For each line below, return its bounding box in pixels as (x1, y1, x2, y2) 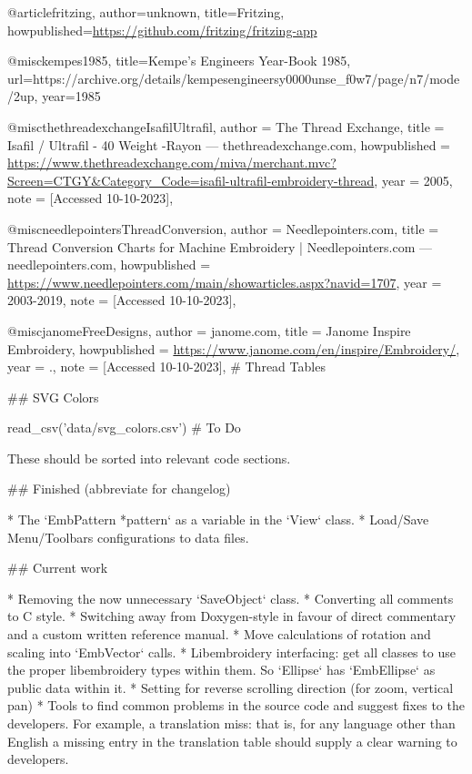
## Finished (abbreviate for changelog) (7, 479, 231, 498)
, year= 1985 (34, 87, 101, 106)
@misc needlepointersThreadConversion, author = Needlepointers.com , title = (7, 219, 439, 238)
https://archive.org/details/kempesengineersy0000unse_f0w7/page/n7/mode (33, 68, 460, 87)
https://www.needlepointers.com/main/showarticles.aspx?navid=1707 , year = (7, 272, 442, 291)
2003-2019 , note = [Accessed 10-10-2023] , (7, 290, 236, 310)
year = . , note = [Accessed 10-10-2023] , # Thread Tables (7, 357, 326, 376)
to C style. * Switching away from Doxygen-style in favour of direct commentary (7, 606, 457, 626)
